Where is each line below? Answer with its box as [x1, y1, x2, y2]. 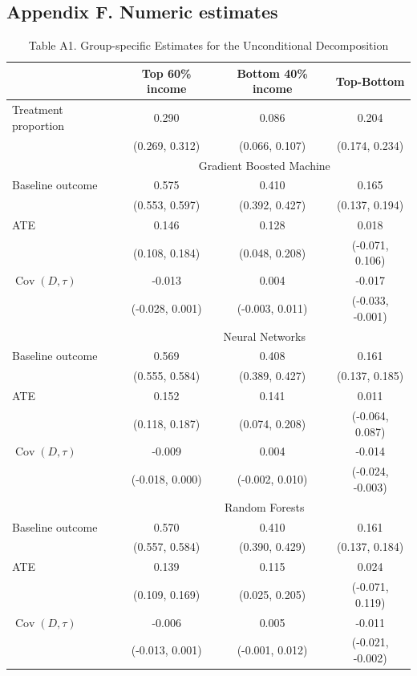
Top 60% [141, 64, 192, 81]
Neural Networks [223, 327, 306, 344]
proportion [12, 116, 65, 133]
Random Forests [225, 498, 305, 515]
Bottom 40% [237, 64, 308, 81]
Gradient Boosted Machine [198, 156, 330, 173]
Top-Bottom [335, 72, 405, 89]
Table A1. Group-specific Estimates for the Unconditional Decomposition [28, 37, 389, 54]
